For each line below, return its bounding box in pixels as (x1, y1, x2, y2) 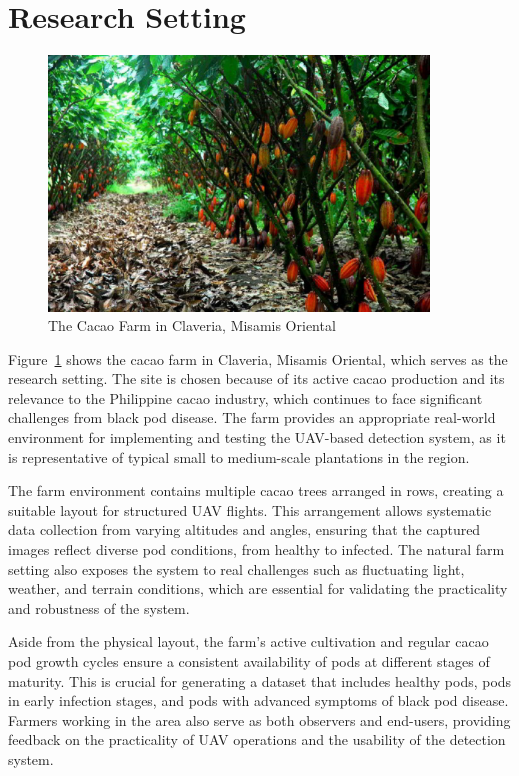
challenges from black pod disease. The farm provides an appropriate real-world (8, 407, 496, 428)
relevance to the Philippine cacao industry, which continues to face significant (8, 387, 483, 408)
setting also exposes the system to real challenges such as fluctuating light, (8, 558, 465, 579)
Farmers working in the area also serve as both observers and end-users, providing (8, 709, 511, 730)
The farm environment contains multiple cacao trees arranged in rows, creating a (8, 480, 504, 501)
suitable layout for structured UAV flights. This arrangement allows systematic (8, 499, 492, 520)
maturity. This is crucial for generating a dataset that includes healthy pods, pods (8, 670, 512, 691)
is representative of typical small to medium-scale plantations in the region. (8, 446, 470, 467)
